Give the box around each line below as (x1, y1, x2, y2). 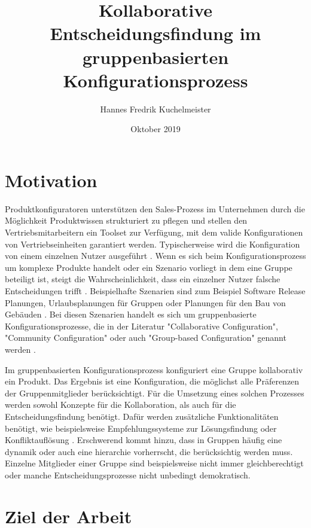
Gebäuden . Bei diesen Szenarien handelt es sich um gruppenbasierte (5, 308, 257, 321)
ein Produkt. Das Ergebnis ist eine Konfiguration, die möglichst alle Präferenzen (5, 375, 300, 387)
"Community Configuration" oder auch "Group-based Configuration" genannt (5, 331, 286, 344)
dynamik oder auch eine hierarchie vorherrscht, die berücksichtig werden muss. (5, 445, 293, 457)
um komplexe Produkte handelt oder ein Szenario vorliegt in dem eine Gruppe (5, 261, 292, 273)
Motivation (5, 167, 97, 192)
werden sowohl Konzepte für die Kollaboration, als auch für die (5, 398, 236, 411)
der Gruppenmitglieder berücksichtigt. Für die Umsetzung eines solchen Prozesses (5, 386, 304, 399)
